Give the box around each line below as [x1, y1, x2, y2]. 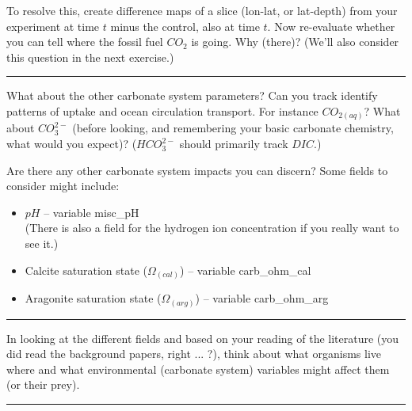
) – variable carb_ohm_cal [180, 261, 311, 278]
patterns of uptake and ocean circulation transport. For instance [6, 102, 319, 119]
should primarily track [179, 135, 288, 152]
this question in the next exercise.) [6, 48, 174, 65]
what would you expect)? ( [6, 135, 137, 152]
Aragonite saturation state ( [25, 290, 162, 306]
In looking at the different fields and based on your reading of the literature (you [6, 329, 399, 346]
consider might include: [6, 177, 120, 194]
